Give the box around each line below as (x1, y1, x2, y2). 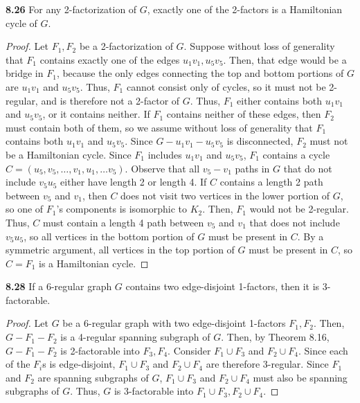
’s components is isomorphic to (56, 201, 188, 216)
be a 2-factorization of (79, 39, 173, 53)
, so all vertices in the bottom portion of (24, 229, 195, 243)
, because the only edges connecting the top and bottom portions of (56, 66, 344, 80)
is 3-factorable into (114, 384, 194, 398)
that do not (283, 161, 332, 175)
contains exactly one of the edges (39, 52, 180, 66)
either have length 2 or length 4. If (60, 174, 207, 189)
